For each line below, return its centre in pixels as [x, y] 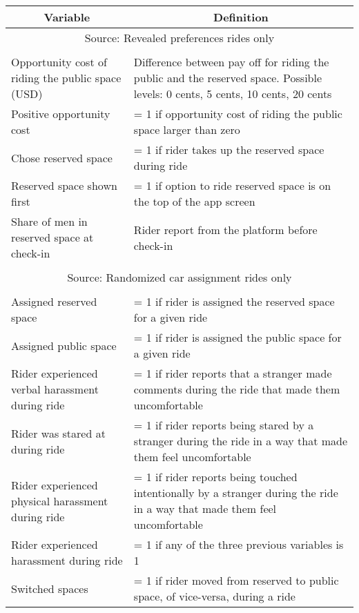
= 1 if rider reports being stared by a [224, 425]
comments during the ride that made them [237, 389]
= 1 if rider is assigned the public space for [237, 337]
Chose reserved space [62, 157]
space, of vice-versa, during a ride [214, 596]
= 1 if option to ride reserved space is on [232, 185]
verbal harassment [55, 389]
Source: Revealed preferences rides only [179, 38]
